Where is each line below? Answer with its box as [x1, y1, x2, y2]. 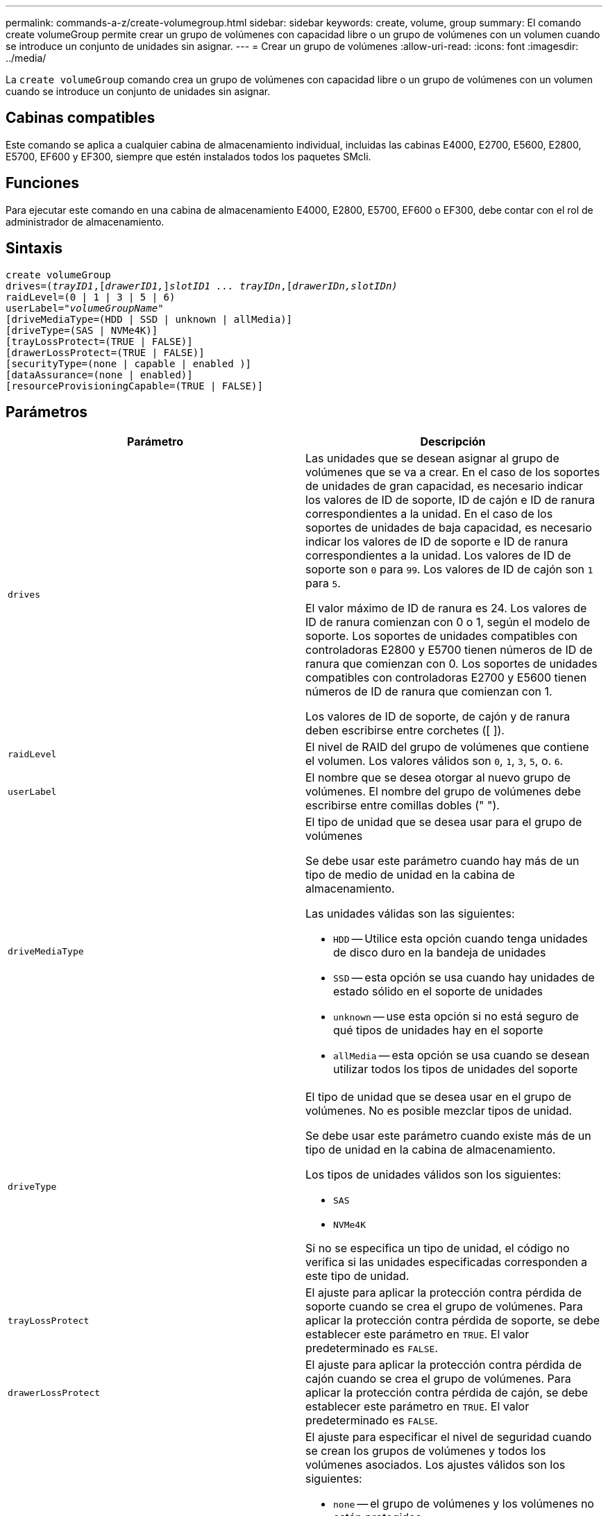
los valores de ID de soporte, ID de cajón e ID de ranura [305, 493, 596, 507]
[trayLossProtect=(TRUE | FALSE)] [6, 335, 193, 347]
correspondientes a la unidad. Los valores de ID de [305, 548, 571, 563]
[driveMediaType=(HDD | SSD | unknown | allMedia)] [6, 313, 293, 325]
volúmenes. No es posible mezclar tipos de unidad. [305, 1104, 573, 1118]
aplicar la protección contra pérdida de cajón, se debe [305, 1386, 589, 1400]
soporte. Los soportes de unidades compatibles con [305, 629, 578, 643]
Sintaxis [6, 239, 63, 258]
